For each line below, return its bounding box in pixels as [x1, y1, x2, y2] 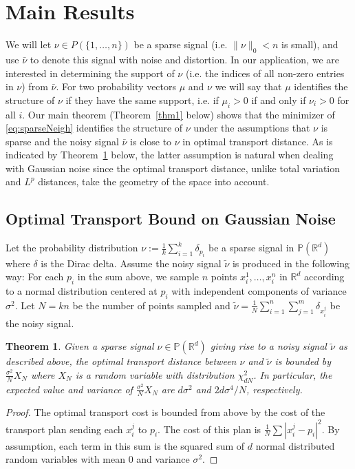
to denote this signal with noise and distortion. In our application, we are [30, 52, 340, 66]
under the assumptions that [193, 121, 310, 135]
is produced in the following [232, 256, 350, 270]
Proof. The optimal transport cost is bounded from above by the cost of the [6, 405, 325, 419]
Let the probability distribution [6, 240, 138, 255]
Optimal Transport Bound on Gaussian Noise [6, 208, 336, 229]
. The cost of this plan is [158, 421, 261, 436]
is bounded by [275, 354, 332, 368]
